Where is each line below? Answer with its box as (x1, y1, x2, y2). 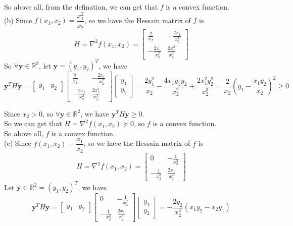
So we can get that (4, 118, 62, 129)
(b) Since (4, 15, 32, 25)
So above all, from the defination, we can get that (4, 2, 158, 12)
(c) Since (4, 138, 31, 148)
